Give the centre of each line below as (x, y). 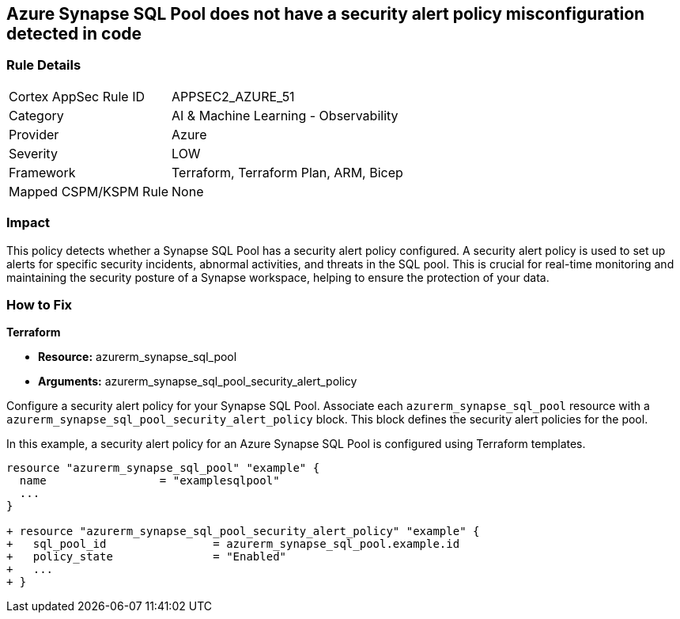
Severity (33, 153)
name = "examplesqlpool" (149, 481)
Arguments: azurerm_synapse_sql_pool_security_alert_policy (198, 382)
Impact (28, 223)
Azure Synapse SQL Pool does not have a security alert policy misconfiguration (326, 14)
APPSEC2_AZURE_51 (233, 96)
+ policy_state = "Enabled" (147, 557)
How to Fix (40, 304)
